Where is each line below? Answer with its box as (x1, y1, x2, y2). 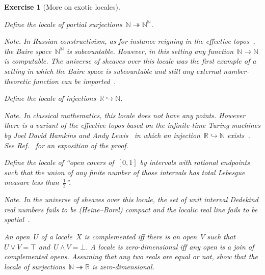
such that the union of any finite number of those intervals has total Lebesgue (4, 167, 245, 177)
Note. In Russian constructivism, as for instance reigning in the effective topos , (4, 36, 255, 46)
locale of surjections (4, 261, 65, 271)
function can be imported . (33, 75, 116, 86)
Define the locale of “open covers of (4, 157, 114, 168)
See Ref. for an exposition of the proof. (4, 140, 128, 150)
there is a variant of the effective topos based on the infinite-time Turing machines (4, 120, 260, 130)
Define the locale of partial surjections (4, 18, 122, 29)
